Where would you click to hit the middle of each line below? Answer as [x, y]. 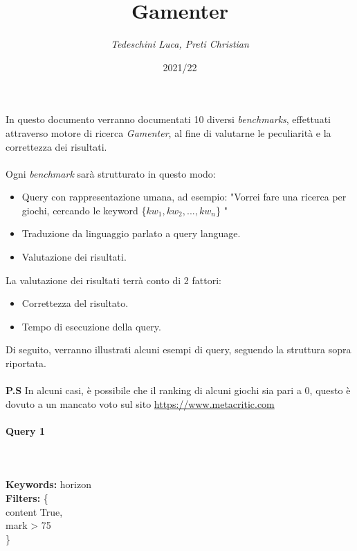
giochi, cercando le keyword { [84, 210]
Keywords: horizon [48, 484]
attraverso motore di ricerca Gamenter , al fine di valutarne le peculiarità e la [168, 132]
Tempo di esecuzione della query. [91, 326]
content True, [34, 511]
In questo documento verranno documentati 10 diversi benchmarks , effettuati [168, 119]
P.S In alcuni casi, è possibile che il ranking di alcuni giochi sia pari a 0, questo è [178, 390]
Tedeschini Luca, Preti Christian [180, 44]
